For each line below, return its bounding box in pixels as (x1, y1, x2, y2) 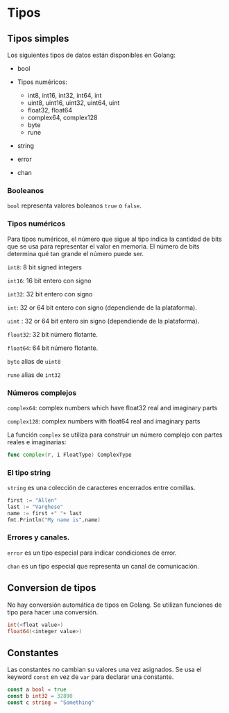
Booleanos (7, 185, 44, 195)
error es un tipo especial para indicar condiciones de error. (7, 548, 177, 557)
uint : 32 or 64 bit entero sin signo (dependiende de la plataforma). (7, 317, 200, 325)
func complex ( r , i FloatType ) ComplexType (7, 451, 132, 458)
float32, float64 (27, 106, 73, 114)
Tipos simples (7, 33, 69, 44)
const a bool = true (7, 686, 67, 694)
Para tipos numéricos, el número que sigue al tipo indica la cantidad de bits (7, 235, 222, 243)
